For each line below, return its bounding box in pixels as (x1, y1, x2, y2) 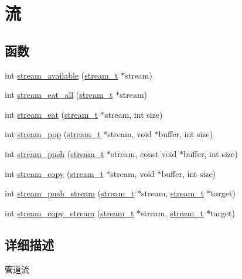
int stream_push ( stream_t (5, 147, 104, 159)
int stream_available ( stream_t (5, 69, 118, 81)
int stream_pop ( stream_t (5, 128, 101, 140)
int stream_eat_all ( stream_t (5, 89, 113, 101)
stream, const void (111, 147, 177, 159)
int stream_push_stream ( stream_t (5, 187, 135, 199)
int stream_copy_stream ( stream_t (5, 206, 134, 219)
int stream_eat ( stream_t (5, 108, 98, 120)
